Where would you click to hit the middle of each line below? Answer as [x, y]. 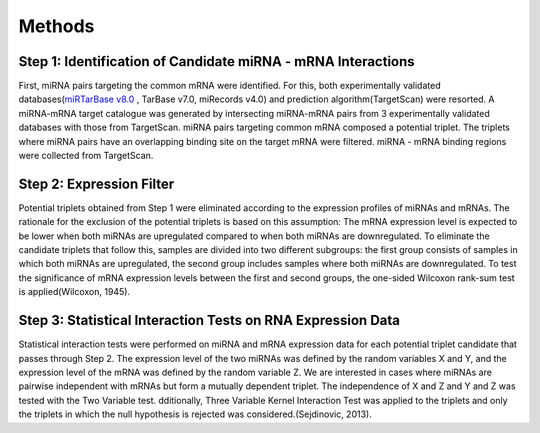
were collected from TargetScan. [86, 156]
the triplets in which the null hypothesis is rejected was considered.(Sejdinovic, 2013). [195, 414]
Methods [56, 26]
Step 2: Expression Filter [96, 183]
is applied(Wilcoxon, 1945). [74, 292]
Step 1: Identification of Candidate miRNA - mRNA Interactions [216, 61]
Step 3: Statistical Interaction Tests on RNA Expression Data [209, 320]
